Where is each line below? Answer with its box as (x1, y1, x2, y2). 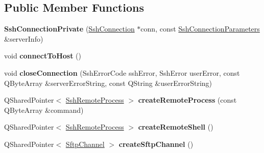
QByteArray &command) (4, 104, 84, 115)
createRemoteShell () (138, 121, 213, 132)
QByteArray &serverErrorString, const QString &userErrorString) (4, 77, 212, 88)
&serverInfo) (4, 33, 43, 44)
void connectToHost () (4, 50, 81, 61)
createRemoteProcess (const (138, 95, 237, 105)
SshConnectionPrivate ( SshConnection (4, 23, 135, 34)
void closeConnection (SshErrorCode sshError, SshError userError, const (4, 67, 240, 78)
